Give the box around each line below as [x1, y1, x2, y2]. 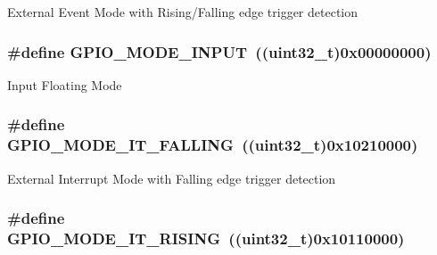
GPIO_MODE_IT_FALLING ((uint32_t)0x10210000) [7, 134, 418, 156]
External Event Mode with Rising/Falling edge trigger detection [7, 3, 359, 21]
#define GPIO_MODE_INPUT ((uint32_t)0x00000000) [7, 40, 432, 62]
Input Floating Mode [7, 75, 122, 94]
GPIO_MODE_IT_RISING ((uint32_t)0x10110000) [7, 226, 405, 249]
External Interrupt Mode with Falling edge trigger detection [7, 169, 336, 187]
